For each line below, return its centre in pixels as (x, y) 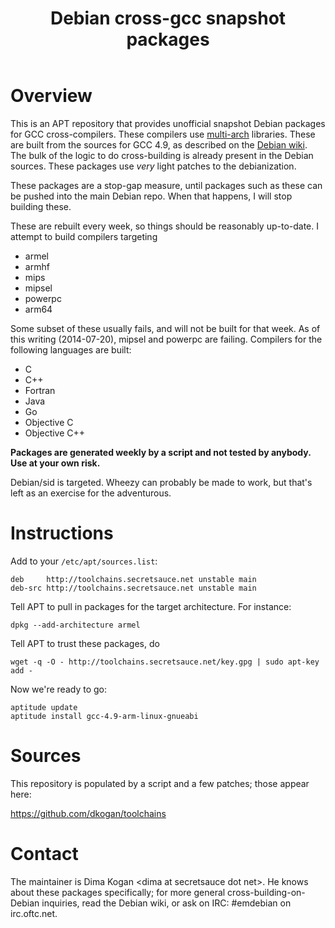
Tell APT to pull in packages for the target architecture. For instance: (151, 606)
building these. (41, 206)
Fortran (40, 390)
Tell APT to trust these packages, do (85, 643)
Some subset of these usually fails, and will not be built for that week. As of (165, 328)
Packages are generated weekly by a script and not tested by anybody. (161, 452)
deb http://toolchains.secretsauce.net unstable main (133, 579)
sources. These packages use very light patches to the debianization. (153, 166)
